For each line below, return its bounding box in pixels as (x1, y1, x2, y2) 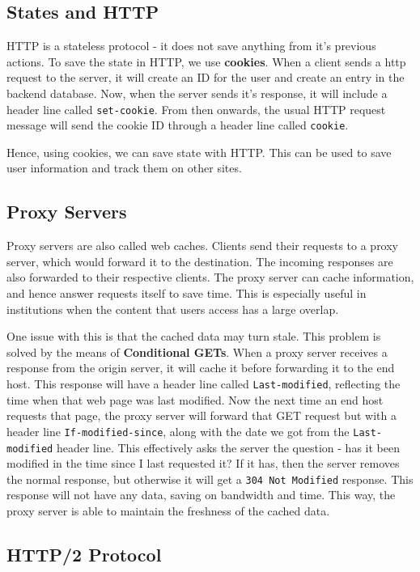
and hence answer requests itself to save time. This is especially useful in (6, 285, 367, 302)
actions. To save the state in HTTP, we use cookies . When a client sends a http (6, 53, 406, 70)
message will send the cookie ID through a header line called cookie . (6, 117, 349, 133)
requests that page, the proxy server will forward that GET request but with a (6, 407, 397, 424)
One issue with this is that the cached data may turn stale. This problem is (6, 328, 381, 345)
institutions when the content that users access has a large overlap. (6, 300, 339, 317)
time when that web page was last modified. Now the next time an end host (6, 391, 384, 408)
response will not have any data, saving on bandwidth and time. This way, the (6, 486, 396, 503)
